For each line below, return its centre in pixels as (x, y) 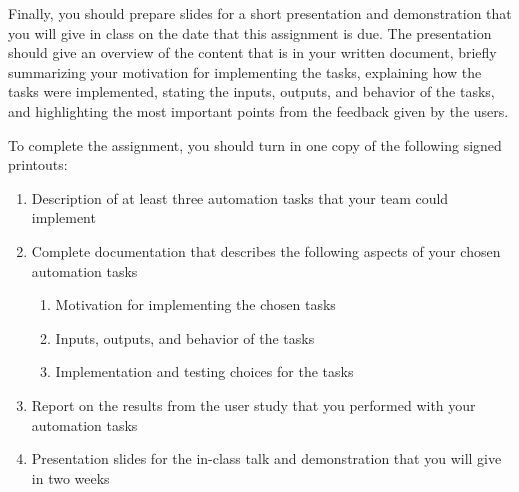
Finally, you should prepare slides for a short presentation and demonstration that (260, 13)
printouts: (38, 164)
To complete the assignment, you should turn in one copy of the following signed (255, 144)
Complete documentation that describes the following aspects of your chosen (266, 250)
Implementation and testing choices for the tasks (204, 371)
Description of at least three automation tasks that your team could (240, 197)
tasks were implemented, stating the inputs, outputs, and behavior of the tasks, (251, 91)
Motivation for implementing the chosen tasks (195, 304)
